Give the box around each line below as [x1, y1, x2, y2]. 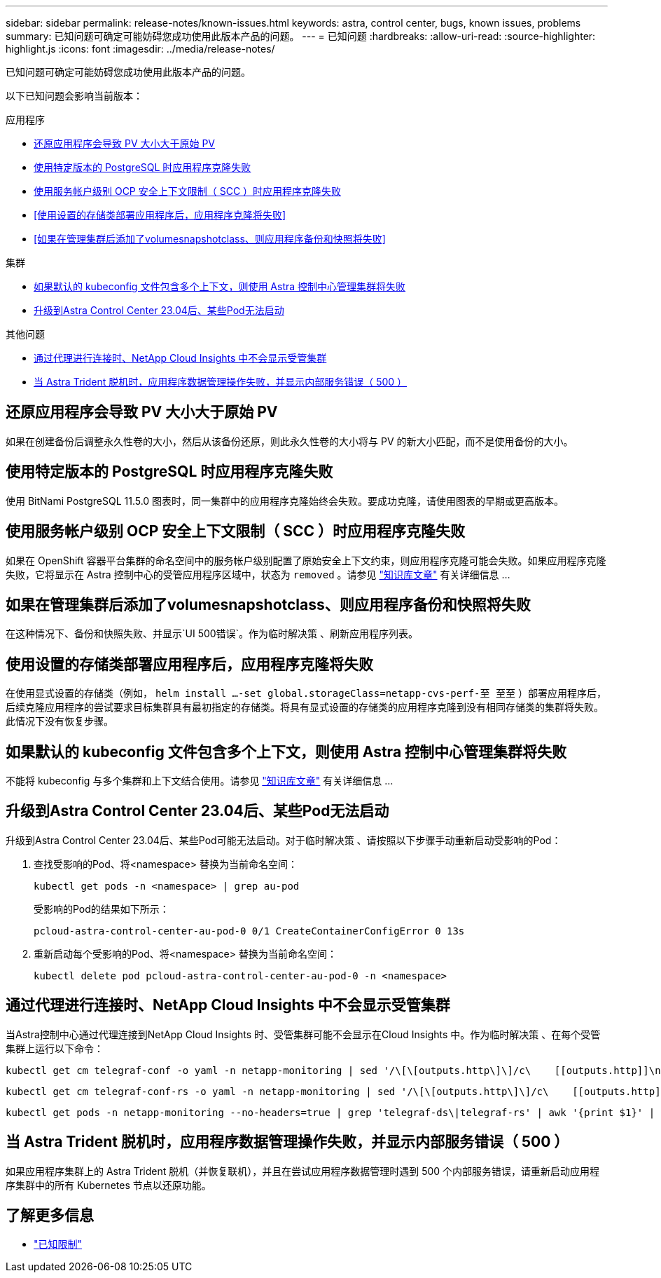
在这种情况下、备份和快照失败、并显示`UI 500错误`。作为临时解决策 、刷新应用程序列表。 [6, 627, 419, 640]
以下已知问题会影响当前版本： [6, 90, 143, 102]
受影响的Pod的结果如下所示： [34, 902, 169, 915]
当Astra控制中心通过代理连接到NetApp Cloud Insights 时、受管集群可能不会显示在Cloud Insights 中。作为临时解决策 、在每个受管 [6, 1028, 601, 1040]
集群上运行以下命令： [6, 1042, 104, 1054]
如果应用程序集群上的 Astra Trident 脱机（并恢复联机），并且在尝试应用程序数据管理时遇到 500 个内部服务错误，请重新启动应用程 [6, 1164, 600, 1177]
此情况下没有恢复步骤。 [6, 715, 113, 728]
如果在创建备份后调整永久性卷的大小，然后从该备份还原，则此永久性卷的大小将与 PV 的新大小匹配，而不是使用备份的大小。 [6, 435, 573, 447]
